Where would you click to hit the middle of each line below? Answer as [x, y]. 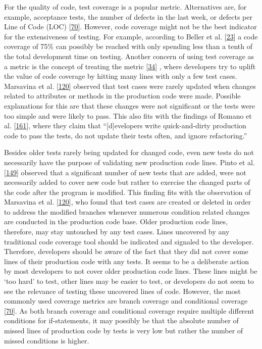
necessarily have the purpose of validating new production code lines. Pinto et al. [129, 162]
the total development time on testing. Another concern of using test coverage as [129, 56]
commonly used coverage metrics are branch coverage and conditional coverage [126, 301]
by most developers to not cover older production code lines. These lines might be [131, 271]
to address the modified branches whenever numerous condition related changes [127, 211]
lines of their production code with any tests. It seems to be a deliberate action [127, 261]
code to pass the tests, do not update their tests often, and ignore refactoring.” [126, 135]
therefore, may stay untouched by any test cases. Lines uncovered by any [117, 232]
